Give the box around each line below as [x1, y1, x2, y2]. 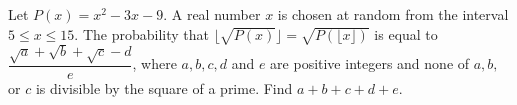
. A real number [163, 4, 261, 24]
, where [132, 53, 177, 74]
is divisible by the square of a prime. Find [35, 77, 293, 98]
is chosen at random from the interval [277, 4, 509, 24]
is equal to [374, 23, 438, 44]
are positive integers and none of [270, 53, 470, 74]
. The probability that [74, 23, 209, 44]
